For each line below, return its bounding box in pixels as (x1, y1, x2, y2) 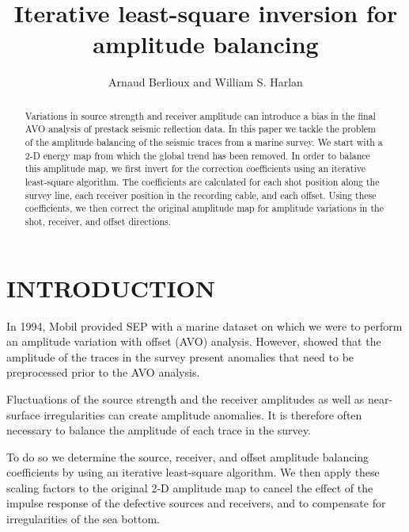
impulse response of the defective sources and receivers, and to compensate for (6, 495, 386, 511)
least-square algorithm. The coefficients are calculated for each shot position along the (25, 174, 380, 188)
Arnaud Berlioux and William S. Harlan (108, 74, 303, 90)
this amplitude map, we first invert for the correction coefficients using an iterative (25, 162, 365, 175)
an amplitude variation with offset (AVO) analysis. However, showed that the (6, 333, 381, 350)
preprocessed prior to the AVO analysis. (6, 364, 200, 381)
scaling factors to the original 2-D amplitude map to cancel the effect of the (6, 479, 373, 496)
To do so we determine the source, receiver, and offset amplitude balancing (6, 448, 369, 465)
